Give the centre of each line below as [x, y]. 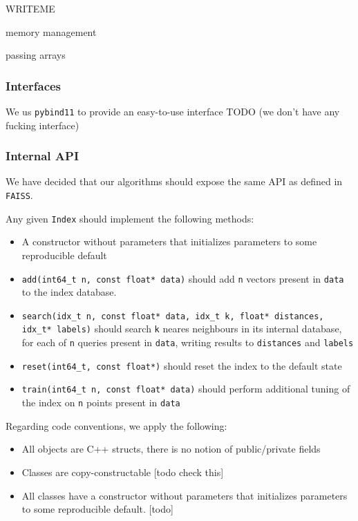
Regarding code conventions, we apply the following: [116, 425]
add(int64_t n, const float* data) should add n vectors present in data [183, 278]
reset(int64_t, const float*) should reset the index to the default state [182, 365]
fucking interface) [43, 125]
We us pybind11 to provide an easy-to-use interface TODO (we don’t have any [173, 111]
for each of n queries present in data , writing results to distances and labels [188, 342]
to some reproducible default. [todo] [97, 509]
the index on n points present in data [101, 402]
